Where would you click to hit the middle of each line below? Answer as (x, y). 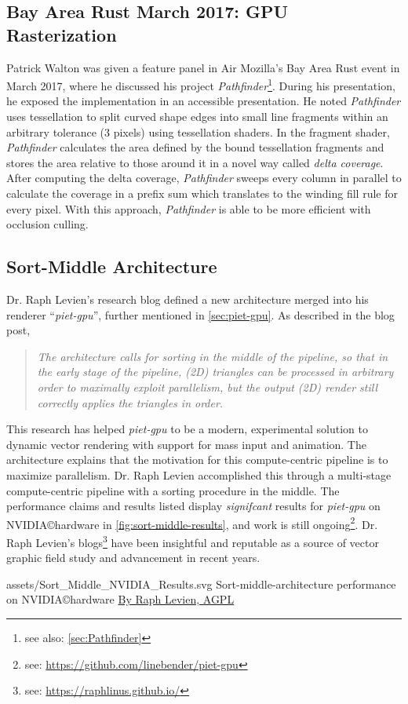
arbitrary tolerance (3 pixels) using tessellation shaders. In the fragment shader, (198, 131)
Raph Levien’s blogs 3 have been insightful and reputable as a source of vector (193, 541)
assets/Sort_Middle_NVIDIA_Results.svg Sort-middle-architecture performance (201, 584)
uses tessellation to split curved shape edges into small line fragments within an (197, 117)
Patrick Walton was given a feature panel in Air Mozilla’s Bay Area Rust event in (203, 67)
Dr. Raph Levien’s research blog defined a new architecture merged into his (188, 299)
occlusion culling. (47, 224)
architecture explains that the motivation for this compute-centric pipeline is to (197, 460)
